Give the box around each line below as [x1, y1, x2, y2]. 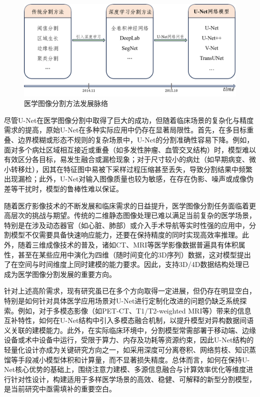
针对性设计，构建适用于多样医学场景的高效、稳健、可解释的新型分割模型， [10, 373, 256, 384]
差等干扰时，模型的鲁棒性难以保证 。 [4, 183, 123, 194]
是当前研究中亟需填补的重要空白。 [4, 383, 116, 394]
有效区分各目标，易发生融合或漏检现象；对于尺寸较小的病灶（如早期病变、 [4, 154, 249, 164]
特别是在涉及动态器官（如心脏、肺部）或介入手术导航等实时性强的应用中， [4, 219, 249, 230]
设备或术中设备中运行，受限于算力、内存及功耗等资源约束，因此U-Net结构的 [4, 334, 254, 345]
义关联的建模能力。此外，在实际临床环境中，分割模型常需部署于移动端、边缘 [4, 324, 256, 335]
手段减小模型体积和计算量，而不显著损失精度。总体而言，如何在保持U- [17, 354, 250, 364]
